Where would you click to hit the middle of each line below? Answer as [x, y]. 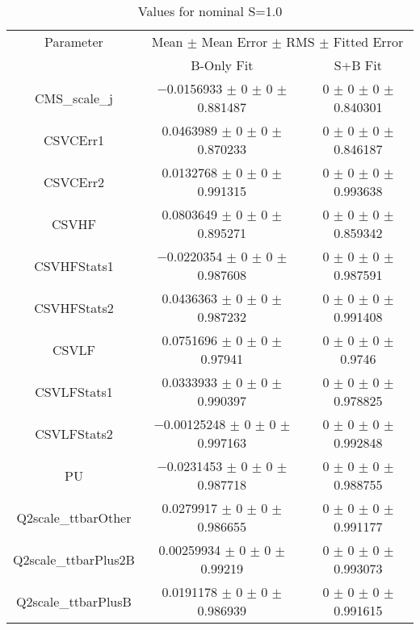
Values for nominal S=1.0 [210, 11]
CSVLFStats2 [74, 433]
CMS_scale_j [73, 98]
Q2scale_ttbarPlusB [74, 601]
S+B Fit [358, 65]
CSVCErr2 [73, 181]
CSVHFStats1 [74, 265]
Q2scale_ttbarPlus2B [74, 559]
